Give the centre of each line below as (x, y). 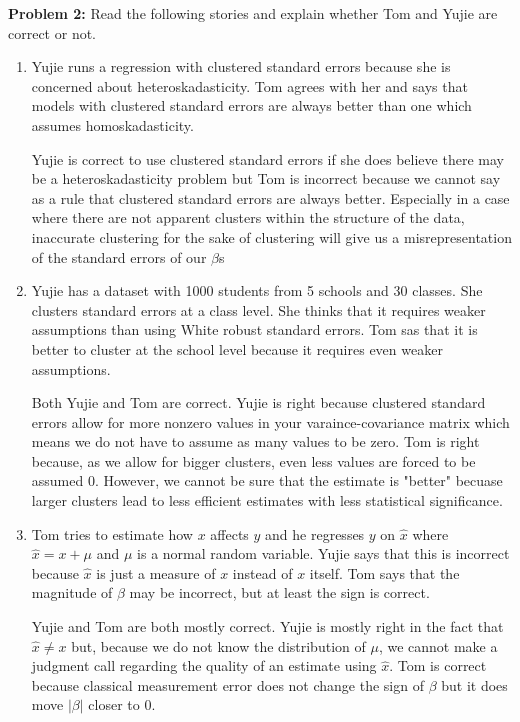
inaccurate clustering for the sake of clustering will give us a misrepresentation (271, 236)
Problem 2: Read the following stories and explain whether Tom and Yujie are (253, 13)
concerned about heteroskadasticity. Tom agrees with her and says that (249, 85)
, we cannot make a (438, 645)
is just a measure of (156, 572)
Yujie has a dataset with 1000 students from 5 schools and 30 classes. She (257, 290)
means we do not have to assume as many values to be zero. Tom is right (255, 441)
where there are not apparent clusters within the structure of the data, (248, 217)
